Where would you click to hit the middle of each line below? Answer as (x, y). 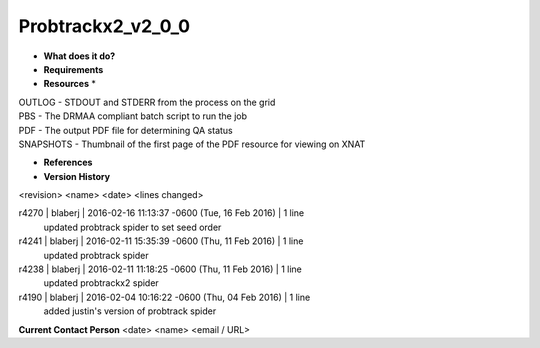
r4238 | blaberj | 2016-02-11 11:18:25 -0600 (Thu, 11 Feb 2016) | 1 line (160, 269)
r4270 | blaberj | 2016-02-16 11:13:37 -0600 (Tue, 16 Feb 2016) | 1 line (161, 213)
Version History (76, 176)
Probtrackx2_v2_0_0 (104, 26)
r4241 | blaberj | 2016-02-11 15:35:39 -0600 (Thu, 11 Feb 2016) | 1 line (161, 241)
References (68, 162)
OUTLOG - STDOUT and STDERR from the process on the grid (147, 102)
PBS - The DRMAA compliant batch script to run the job (133, 116)
